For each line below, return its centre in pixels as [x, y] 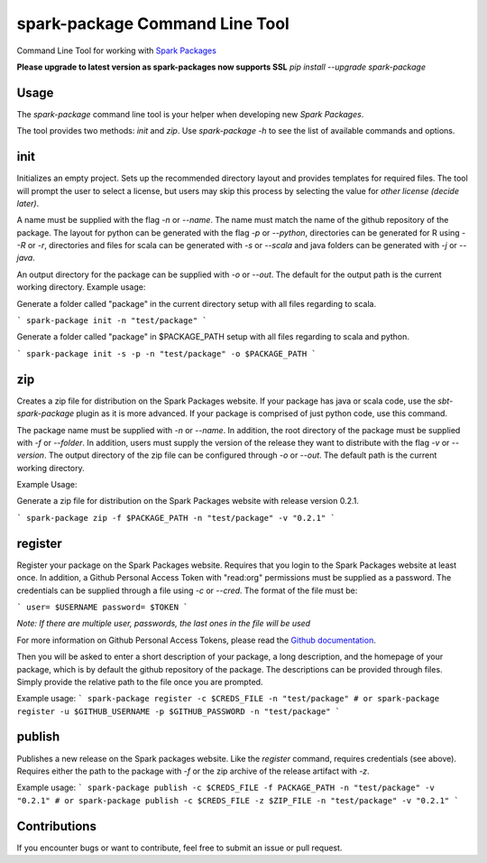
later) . [28, 203]
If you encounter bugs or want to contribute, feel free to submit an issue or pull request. [179, 848]
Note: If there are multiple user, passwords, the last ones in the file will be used [164, 624]
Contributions [56, 826]
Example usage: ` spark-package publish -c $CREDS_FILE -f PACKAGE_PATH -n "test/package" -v [225, 788]
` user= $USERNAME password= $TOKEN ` [102, 607]
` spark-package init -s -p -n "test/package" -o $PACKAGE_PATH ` [167, 353]
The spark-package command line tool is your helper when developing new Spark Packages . [190, 114]
